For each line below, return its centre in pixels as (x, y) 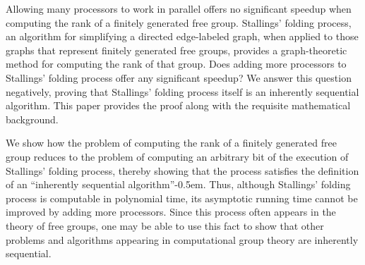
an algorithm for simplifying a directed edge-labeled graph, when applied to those (182, 36)
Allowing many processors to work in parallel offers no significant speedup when (179, 8)
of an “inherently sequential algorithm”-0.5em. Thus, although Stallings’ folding (178, 184)
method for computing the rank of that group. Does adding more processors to (176, 64)
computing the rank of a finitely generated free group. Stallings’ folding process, (179, 22)
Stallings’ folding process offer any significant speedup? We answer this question (179, 77)
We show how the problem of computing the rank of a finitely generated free (171, 143)
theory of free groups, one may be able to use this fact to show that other (165, 225)
